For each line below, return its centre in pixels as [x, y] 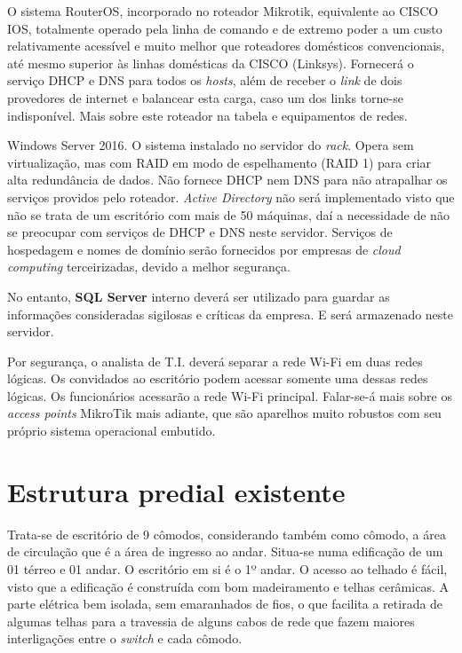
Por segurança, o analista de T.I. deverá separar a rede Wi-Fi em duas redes [215, 361]
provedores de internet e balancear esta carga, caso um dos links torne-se [205, 97]
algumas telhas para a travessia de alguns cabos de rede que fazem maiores [211, 621]
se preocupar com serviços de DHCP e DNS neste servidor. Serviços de [200, 232]
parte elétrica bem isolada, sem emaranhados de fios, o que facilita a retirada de [225, 604]
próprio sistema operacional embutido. [112, 431]
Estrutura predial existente [176, 491]
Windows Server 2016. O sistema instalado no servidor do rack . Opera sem [211, 145]
